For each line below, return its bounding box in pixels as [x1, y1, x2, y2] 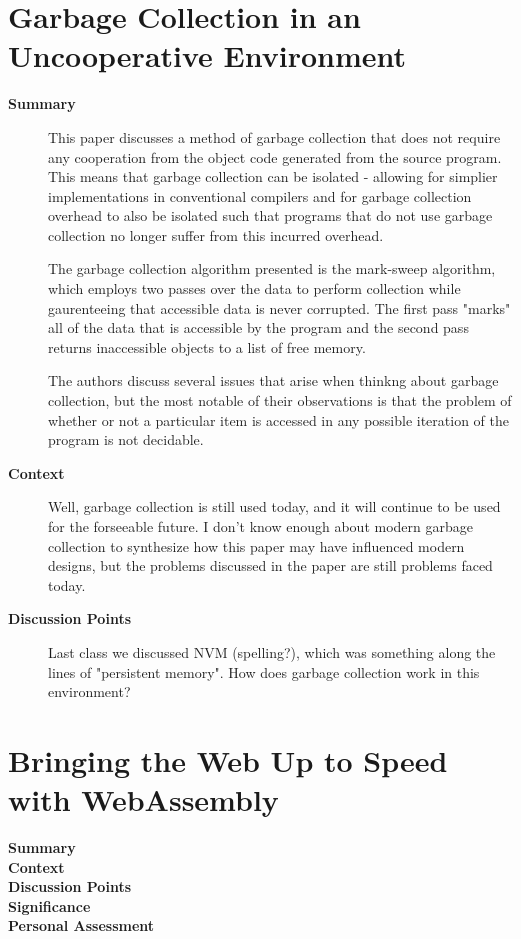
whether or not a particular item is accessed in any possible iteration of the [48, 409, 510, 430]
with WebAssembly [8, 779, 279, 820]
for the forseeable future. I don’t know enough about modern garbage [48, 516, 473, 536]
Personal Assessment [8, 915, 155, 936]
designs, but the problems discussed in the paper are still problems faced [48, 555, 493, 576]
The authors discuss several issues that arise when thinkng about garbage [48, 370, 499, 391]
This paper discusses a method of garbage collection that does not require [48, 126, 501, 147]
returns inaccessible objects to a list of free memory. [48, 336, 366, 357]
